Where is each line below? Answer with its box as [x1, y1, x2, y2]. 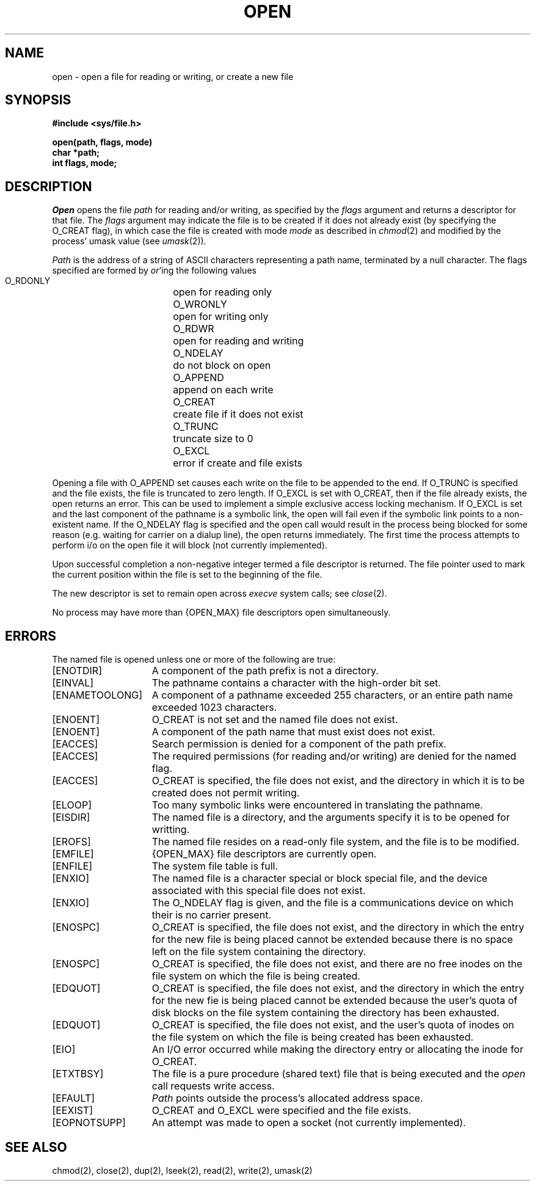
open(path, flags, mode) [52, 137, 153, 148]
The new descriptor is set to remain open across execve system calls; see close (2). [52, 588, 387, 599]
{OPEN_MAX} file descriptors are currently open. [151, 848, 377, 860]
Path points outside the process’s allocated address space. [151, 1092, 423, 1105]
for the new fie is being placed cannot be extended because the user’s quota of [151, 994, 518, 1007]
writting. [151, 823, 190, 836]
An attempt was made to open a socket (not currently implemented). [151, 1116, 466, 1129]
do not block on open [173, 359, 271, 372]
